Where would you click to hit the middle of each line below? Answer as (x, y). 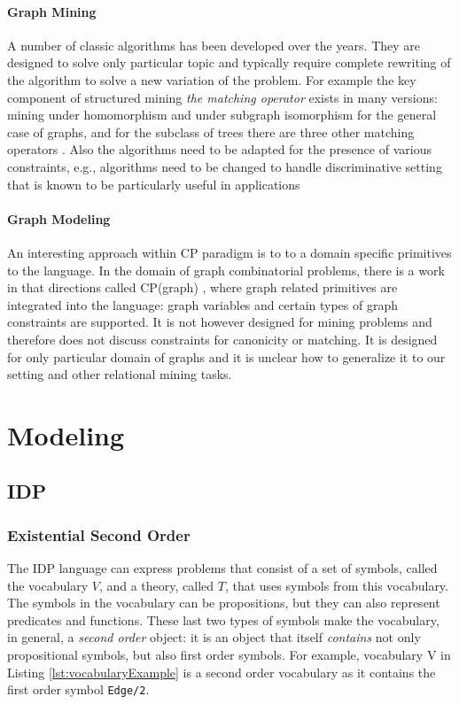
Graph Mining (52, 11)
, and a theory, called (156, 585)
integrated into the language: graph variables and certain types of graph (202, 304)
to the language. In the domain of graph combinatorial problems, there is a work (226, 270)
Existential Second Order (99, 534)
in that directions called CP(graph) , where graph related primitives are (202, 287)
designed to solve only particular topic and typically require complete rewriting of (229, 62)
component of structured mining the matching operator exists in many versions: (222, 97)
